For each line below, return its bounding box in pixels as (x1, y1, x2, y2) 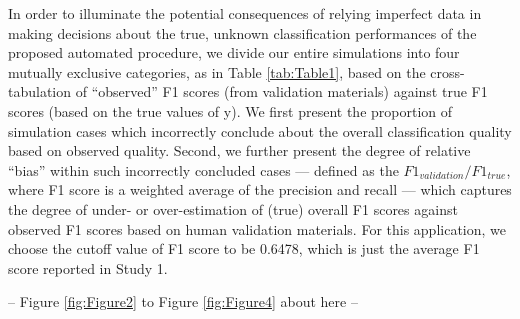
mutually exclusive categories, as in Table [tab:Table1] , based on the (8, 61, 426, 82)
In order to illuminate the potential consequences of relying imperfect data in (8, 3, 482, 23)
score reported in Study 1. (8, 257, 168, 278)
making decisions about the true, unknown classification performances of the (8, 22, 477, 43)
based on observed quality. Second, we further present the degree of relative (8, 140, 471, 161)
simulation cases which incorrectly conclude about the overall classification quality (8, 120, 512, 141)
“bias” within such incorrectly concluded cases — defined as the (8, 159, 399, 180)
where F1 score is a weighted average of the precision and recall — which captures (8, 179, 512, 200)
